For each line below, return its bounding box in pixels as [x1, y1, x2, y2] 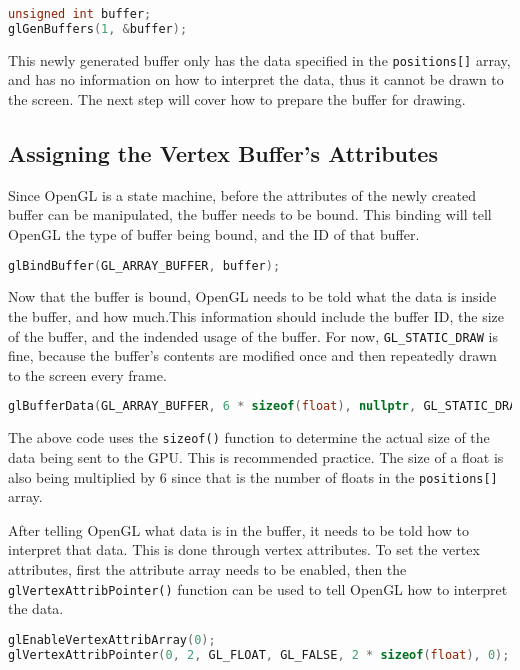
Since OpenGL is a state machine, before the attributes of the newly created [8, 184, 477, 205]
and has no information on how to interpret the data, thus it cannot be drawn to [8, 69, 504, 90]
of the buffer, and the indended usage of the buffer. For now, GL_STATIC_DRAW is [8, 325, 499, 346]
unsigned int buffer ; [8, 7, 152, 21]
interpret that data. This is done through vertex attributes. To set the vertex [8, 539, 480, 560]
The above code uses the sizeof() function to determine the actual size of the [8, 427, 490, 448]
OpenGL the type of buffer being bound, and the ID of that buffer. [8, 223, 420, 244]
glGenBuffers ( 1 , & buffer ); [8, 21, 188, 36]
